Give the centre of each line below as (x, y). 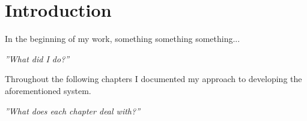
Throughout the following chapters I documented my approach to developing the (153, 79)
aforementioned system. (48, 90)
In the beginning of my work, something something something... (123, 39)
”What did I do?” (37, 58)
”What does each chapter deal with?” (73, 111)
